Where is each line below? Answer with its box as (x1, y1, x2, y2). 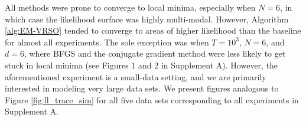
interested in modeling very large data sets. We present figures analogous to (5, 82, 279, 94)
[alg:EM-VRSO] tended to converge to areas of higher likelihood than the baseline (5, 24, 301, 37)
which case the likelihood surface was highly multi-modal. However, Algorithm (5, 12, 289, 25)
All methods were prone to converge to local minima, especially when (5, 1, 256, 13)
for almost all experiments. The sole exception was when (5, 35, 209, 48)
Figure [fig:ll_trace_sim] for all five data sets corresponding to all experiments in (5, 93, 299, 106)
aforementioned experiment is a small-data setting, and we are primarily (5, 70, 266, 83)
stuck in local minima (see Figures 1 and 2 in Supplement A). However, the (5, 58, 278, 71)
